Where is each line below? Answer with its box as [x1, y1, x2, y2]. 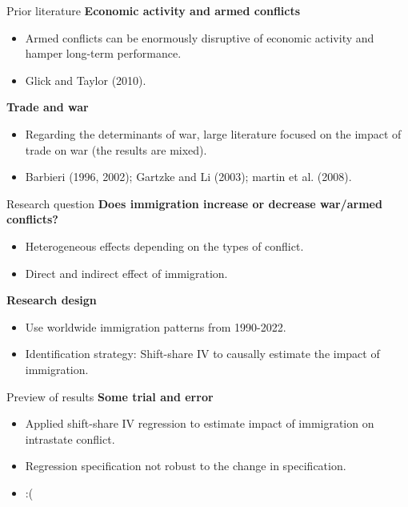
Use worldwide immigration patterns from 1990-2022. [25, 318, 286, 335]
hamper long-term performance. [25, 45, 182, 62]
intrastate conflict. [25, 430, 115, 447]
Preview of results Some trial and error [6, 388, 214, 404]
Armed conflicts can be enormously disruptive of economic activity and [25, 29, 374, 46]
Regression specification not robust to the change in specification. [25, 457, 346, 474]
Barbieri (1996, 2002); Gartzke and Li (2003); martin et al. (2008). [25, 168, 352, 185]
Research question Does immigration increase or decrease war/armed [6, 195, 382, 211]
